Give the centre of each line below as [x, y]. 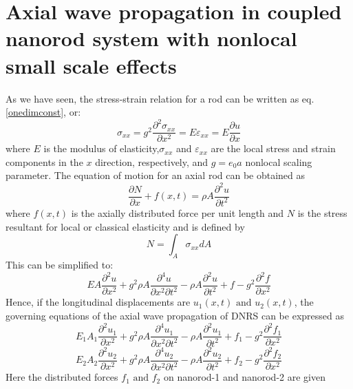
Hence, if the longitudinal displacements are [98, 302]
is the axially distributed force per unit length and [178, 212]
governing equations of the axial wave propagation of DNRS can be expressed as [175, 316]
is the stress [322, 212]
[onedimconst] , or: [43, 112]
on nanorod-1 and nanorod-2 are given [244, 377]
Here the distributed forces [62, 377]
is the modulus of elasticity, [101, 148]
